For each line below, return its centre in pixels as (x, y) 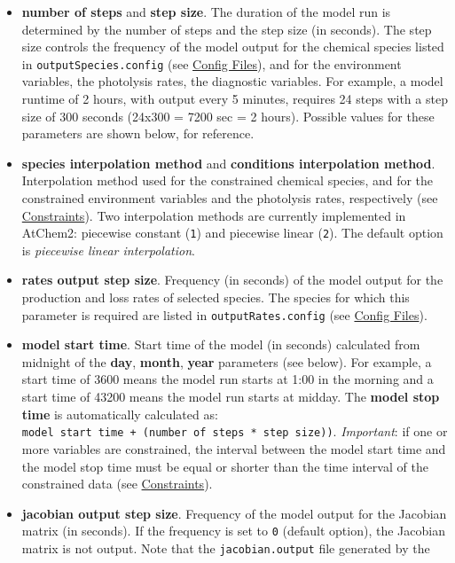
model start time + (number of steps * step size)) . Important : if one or (235, 431)
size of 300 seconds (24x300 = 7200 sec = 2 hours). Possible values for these (228, 116)
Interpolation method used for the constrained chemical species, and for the (227, 180)
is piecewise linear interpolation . (108, 250)
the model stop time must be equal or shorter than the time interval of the (225, 466)
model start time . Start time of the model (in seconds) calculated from (221, 344)
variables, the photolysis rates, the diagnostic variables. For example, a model (232, 81)
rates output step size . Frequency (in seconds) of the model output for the (232, 280)
